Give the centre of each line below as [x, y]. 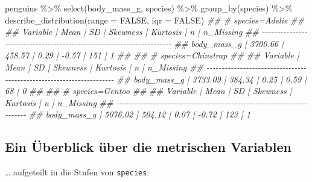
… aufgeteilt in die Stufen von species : [77, 172]
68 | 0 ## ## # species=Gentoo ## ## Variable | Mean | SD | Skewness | [148, 91]
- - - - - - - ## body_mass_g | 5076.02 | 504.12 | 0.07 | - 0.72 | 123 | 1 [128, 114]
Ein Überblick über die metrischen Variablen [148, 147]
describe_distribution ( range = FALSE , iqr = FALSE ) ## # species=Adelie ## [154, 20]
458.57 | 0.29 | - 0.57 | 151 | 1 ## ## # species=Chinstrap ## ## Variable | [152, 55]
